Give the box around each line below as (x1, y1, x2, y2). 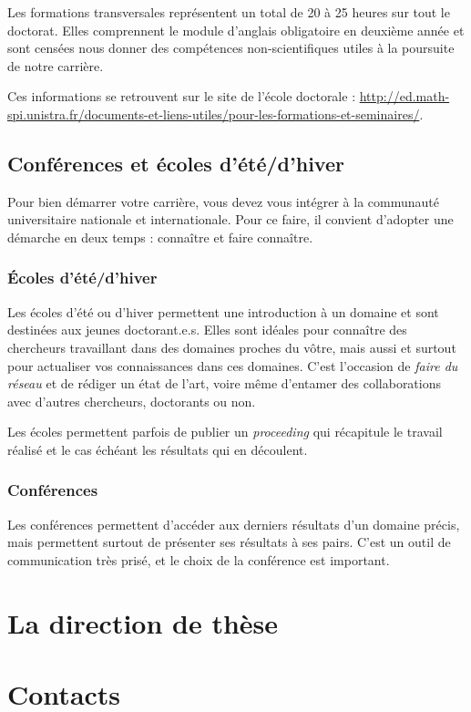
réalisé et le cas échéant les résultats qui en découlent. (7, 439, 308, 459)
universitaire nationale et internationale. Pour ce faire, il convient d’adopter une (7, 210, 454, 229)
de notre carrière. (7, 56, 104, 75)
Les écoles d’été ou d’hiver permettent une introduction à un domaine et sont (7, 302, 439, 321)
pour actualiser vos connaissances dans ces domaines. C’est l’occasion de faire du (7, 356, 458, 375)
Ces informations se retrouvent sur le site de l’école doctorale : (7, 87, 356, 106)
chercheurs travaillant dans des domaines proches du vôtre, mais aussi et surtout (7, 337, 456, 356)
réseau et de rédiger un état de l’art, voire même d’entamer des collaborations (7, 374, 442, 393)
